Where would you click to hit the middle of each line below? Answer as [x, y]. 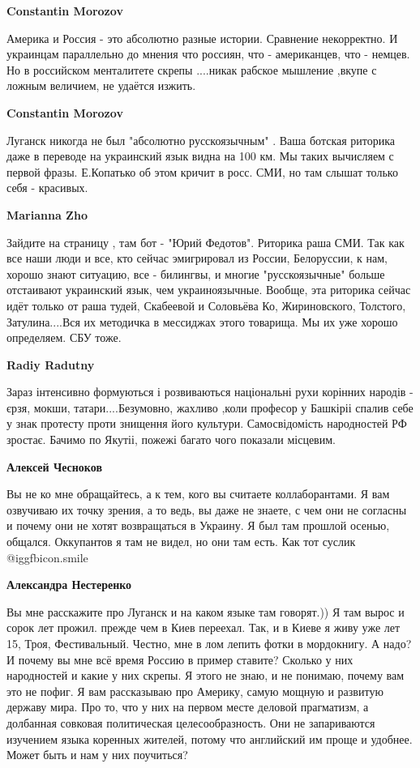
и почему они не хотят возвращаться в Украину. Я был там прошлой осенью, [198, 525]
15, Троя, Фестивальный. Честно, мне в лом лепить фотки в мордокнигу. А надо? [209, 643]
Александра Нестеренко [69, 585]
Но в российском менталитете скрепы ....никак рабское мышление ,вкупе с [192, 69]
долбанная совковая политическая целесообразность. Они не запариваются [191, 722]
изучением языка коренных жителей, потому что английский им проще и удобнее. [210, 738]
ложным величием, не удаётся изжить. [101, 85]
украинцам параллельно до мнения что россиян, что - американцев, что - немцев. [208, 54]
